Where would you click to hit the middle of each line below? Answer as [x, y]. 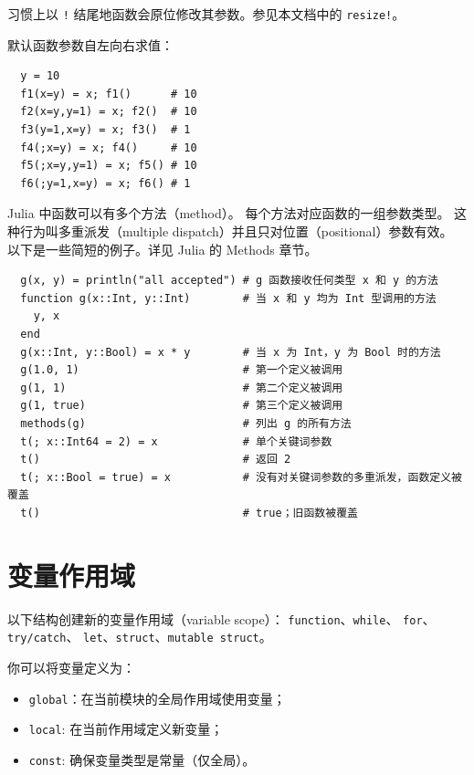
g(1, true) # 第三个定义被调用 [182, 406]
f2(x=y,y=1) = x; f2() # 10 [109, 112]
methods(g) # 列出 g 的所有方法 [186, 423]
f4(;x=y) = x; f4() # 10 [109, 147]
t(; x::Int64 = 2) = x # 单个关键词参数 [176, 441]
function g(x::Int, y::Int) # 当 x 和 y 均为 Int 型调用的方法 [228, 298]
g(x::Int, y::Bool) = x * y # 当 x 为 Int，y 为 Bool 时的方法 [231, 352]
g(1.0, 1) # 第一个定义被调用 [182, 370]
